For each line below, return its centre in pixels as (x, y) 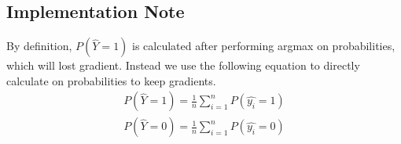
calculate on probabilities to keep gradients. (111, 80)
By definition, (39, 46)
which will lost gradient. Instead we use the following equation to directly (183, 65)
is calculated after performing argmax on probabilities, (264, 46)
